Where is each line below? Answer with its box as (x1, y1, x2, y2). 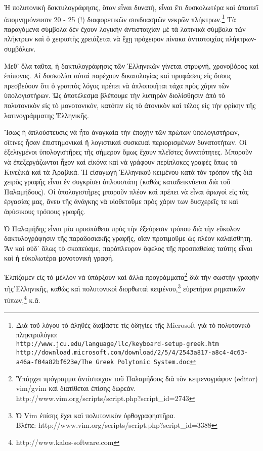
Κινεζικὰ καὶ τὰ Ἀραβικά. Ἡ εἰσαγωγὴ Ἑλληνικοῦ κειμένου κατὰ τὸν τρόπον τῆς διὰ (4, 166, 252, 177)
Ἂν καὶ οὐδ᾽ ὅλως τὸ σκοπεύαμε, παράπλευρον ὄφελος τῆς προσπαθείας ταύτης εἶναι (4, 242, 253, 253)
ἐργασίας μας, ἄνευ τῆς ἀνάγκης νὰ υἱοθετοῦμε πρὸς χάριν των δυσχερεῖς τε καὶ (4, 196, 238, 207)
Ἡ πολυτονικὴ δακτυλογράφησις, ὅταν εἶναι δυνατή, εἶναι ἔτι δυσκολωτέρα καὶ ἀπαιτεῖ (4, 2, 258, 12)
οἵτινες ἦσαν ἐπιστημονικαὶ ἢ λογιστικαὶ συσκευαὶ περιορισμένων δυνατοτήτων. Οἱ (4, 136, 247, 147)
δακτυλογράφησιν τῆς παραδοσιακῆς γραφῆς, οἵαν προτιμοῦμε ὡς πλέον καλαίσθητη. (4, 233, 253, 243)
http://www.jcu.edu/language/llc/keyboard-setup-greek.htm (16, 340, 219, 347)
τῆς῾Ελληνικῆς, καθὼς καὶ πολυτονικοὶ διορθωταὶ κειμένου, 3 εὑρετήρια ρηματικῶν (4, 282, 245, 293)
